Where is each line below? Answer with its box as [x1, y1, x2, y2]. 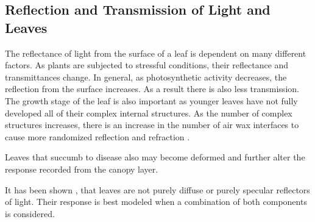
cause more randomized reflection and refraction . [5, 130, 190, 143]
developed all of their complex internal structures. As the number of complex [5, 106, 292, 119]
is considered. [5, 207, 55, 220]
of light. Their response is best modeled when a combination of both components [5, 195, 307, 208]
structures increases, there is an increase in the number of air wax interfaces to [5, 118, 299, 131]
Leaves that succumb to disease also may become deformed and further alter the [5, 151, 305, 163]
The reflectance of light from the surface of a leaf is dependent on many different [5, 46, 306, 59]
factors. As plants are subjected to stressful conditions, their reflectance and [5, 59, 289, 71]
